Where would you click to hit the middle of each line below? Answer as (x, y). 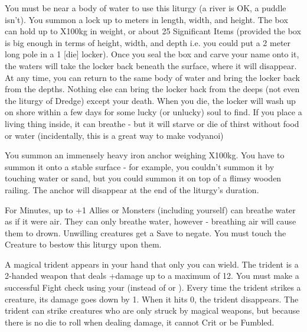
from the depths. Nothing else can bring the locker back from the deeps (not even (152, 89)
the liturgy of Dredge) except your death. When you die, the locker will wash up (150, 100)
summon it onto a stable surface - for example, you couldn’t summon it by (140, 166)
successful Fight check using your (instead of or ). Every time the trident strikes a (153, 287)
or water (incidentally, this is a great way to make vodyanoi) (114, 135)
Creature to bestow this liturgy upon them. (83, 244)
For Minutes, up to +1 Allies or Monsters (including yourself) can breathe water (150, 209)
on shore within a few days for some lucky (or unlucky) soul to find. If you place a (153, 112)
